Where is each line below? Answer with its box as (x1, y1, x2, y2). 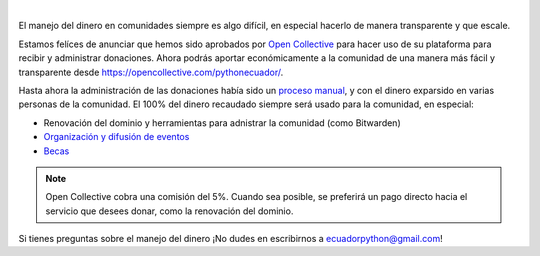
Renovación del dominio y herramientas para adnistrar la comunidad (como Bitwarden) (43, 116, 401, 129)
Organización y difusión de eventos (43, 131, 190, 143)
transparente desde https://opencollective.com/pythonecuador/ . (18, 66, 284, 78)
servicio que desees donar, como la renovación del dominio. (45, 205, 294, 217)
